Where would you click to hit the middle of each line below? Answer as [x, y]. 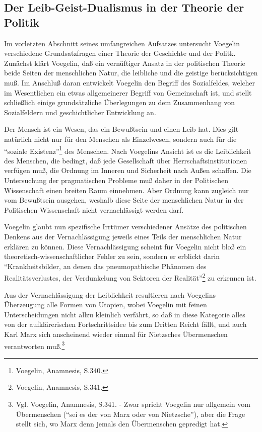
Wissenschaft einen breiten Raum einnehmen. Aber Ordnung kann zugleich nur [126, 190]
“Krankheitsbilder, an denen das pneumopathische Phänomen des [105, 266]
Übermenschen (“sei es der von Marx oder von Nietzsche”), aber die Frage [130, 414]
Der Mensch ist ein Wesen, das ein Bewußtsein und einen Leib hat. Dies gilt [121, 129]
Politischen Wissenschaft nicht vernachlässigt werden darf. [94, 209]
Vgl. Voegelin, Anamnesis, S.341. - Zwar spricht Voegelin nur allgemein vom [133, 404]
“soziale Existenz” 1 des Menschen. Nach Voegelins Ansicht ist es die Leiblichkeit [128, 150]
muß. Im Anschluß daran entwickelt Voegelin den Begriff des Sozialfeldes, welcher [129, 82]
